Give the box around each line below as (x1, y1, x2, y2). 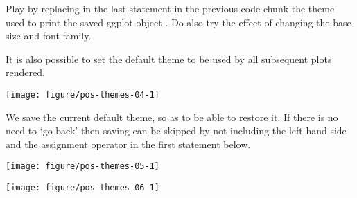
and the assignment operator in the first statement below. (6, 136, 251, 151)
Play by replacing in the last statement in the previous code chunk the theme (6, 1, 335, 15)
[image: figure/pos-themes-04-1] (6, 89, 159, 100)
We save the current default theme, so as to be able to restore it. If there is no (6, 109, 338, 124)
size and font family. (6, 28, 92, 43)
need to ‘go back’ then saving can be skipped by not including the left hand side (6, 123, 347, 138)
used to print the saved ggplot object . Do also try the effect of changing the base (6, 15, 351, 29)
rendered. (6, 65, 45, 80)
